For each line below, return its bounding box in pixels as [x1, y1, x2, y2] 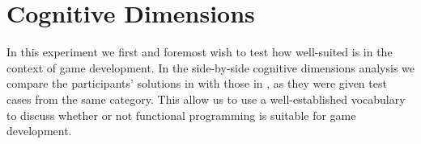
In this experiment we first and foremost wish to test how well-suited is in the [6, 43, 393, 60]
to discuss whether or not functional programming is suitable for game [6, 106, 356, 123]
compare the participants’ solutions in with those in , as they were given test [6, 75, 387, 92]
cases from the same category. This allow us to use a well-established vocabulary [6, 90, 406, 107]
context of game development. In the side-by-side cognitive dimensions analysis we [6, 59, 415, 76]
